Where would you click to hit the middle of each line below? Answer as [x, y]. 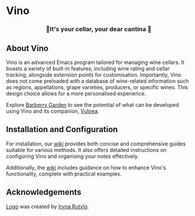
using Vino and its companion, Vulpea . [53, 111]
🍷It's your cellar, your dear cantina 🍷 [99, 29]
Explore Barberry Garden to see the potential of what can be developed [93, 104]
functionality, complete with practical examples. [64, 174]
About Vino [27, 48]
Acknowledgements [44, 192]
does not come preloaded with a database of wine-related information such [97, 81]
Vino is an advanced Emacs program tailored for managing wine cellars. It [95, 62]
